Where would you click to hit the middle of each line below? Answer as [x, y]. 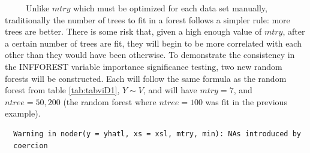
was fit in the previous [246, 101]
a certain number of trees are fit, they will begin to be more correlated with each [153, 43]
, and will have [170, 90]
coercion [31, 146]
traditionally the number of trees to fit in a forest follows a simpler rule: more [148, 19]
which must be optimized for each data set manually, [170, 8]
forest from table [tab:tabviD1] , [62, 90]
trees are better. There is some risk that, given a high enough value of [133, 31]
